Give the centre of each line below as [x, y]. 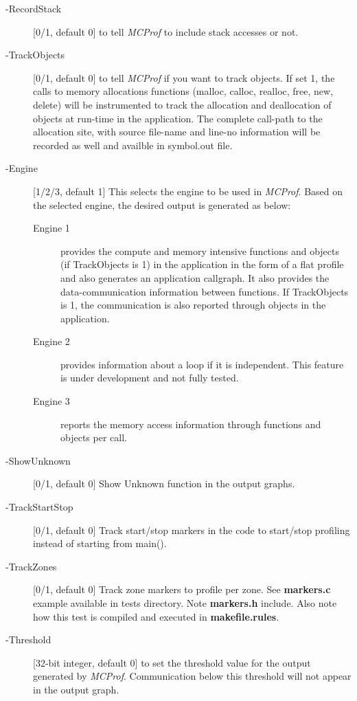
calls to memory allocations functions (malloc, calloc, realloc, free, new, [183, 91]
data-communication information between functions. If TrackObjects [205, 291]
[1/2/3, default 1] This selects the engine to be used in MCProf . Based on [188, 191]
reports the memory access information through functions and [191, 424]
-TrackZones [31, 566]
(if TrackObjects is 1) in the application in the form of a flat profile [202, 264]
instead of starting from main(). [100, 543]
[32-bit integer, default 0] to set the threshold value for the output [172, 662]
